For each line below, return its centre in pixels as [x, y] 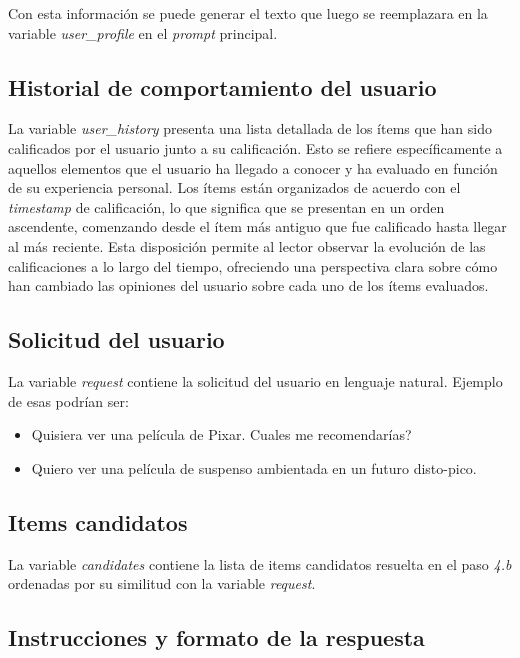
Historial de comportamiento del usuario [222, 86]
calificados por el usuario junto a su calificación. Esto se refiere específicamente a [255, 147]
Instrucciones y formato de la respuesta [216, 637]
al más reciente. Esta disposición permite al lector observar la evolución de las [247, 245]
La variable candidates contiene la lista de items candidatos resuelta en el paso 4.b [260, 563]
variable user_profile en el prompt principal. [143, 32]
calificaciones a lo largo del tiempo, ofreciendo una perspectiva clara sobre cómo [253, 265]
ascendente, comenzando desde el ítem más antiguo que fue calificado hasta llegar [257, 226]
